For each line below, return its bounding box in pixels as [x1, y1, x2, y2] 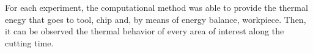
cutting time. [5, 36, 54, 49]
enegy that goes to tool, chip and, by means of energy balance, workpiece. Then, [5, 13, 306, 25]
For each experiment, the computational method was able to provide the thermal [5, 1, 308, 13]
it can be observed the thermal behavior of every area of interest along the [5, 25, 284, 37]
